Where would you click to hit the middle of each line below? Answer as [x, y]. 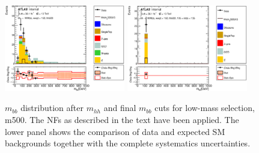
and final [120, 108]
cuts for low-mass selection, [205, 108]
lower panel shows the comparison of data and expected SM [115, 131]
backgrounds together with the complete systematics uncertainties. [128, 143]
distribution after [52, 108]
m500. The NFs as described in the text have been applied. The [122, 119]
